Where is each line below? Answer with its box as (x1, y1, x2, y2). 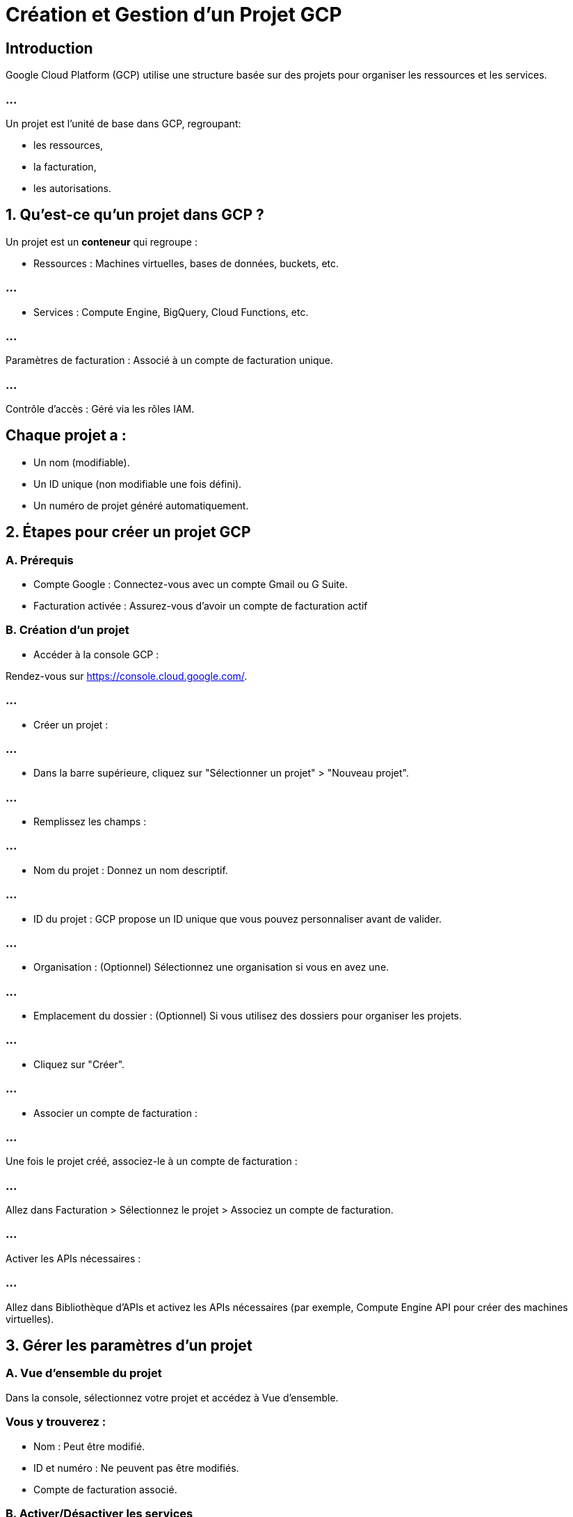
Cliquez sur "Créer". (33, 1058, 125, 1070)
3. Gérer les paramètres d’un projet (6, 1337, 252, 1354)
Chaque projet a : (6, 427, 127, 445)
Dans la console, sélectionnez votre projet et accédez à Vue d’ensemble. (6, 1391, 339, 1404)
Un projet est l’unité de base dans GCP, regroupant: (6, 117, 241, 129)
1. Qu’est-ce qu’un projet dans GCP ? (6, 206, 264, 224)
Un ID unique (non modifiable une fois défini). (33, 477, 242, 490)
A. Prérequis (6, 553, 74, 567)
